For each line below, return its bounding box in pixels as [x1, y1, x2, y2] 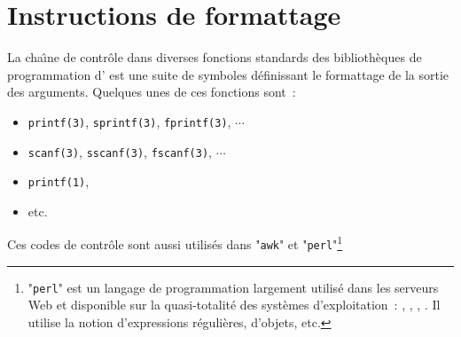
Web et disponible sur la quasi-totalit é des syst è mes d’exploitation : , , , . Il [27, 295, 441, 314]
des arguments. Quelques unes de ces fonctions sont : [7, 82, 296, 101]
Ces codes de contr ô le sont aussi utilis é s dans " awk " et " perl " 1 [7, 232, 343, 254]
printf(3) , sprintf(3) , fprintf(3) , [27, 112, 231, 130]
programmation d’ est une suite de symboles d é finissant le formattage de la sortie [7, 65, 449, 83]
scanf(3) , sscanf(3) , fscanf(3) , [27, 142, 212, 161]
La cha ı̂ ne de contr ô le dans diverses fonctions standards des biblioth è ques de [7, 48, 422, 67]
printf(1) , [27, 172, 90, 191]
